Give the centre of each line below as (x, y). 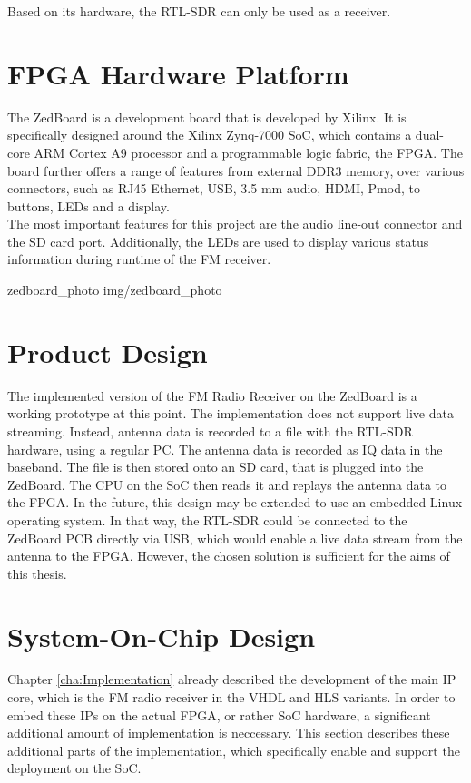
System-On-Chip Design (162, 636)
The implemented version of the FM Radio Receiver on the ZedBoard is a (212, 395)
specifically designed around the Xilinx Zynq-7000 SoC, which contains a (210, 135)
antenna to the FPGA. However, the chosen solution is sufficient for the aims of (229, 556)
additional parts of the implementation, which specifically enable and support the (234, 750)
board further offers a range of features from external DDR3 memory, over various (236, 170)
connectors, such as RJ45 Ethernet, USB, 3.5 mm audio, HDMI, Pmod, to (214, 188)
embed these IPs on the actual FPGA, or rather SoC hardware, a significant (219, 714)
